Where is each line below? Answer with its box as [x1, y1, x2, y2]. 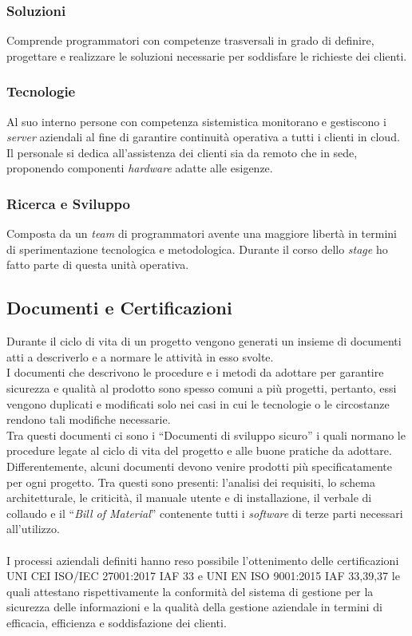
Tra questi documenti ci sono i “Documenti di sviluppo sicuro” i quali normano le [6, 426, 406, 443]
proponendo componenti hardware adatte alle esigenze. [6, 160, 273, 176]
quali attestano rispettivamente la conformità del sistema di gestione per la [6, 583, 374, 599]
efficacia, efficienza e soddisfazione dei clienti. [6, 614, 227, 630]
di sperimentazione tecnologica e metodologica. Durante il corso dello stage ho [6, 240, 388, 257]
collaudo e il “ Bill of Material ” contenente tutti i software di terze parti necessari [6, 504, 403, 521]
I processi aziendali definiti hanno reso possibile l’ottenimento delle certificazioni [6, 551, 399, 568]
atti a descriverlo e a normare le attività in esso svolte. [6, 348, 274, 365]
